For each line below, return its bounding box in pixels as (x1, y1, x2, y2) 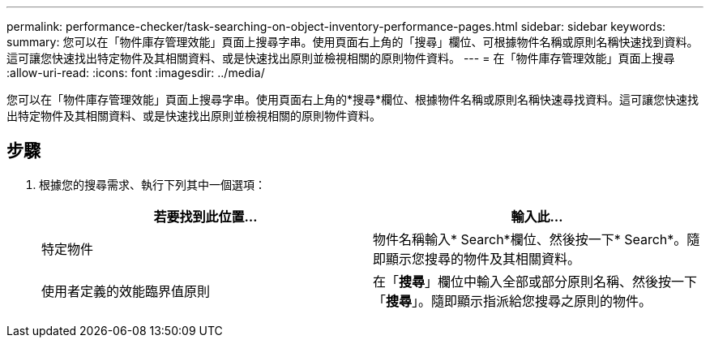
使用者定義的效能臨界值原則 (41, 282, 211, 299)
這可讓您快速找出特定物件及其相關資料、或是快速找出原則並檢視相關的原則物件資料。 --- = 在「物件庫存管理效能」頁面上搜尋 (6, 51, 675, 65)
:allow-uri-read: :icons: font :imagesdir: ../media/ (6, 66, 265, 80)
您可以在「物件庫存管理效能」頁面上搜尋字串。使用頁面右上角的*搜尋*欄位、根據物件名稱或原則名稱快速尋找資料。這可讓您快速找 (6, 92, 699, 106)
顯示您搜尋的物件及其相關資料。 (386, 250, 581, 267)
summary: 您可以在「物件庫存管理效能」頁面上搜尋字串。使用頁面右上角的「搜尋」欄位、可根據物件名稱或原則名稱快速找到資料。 (6, 35, 699, 49)
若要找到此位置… (153, 208, 258, 225)
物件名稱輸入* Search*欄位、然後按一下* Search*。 (373, 230, 687, 247)
